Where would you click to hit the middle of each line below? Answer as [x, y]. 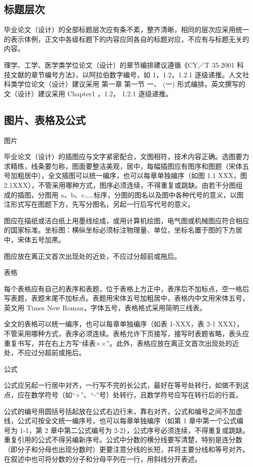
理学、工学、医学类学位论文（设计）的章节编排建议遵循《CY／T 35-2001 [119, 64]
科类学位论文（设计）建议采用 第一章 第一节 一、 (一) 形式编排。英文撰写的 [125, 84]
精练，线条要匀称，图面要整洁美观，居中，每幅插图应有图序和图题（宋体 [126, 166]
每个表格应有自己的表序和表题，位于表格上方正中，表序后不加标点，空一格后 [126, 288]
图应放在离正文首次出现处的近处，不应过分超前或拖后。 [92, 256]
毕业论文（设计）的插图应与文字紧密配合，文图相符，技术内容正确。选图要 [123, 156]
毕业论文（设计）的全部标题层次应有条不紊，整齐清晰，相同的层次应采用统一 [126, 29]
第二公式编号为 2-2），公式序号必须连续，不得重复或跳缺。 [156, 430]
